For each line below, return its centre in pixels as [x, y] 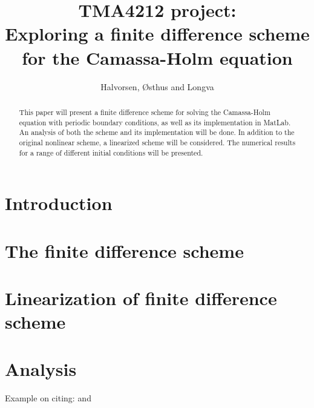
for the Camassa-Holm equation [157, 57]
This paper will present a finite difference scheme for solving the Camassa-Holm [145, 112]
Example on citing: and [48, 398]
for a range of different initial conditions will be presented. [111, 152]
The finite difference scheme [124, 250]
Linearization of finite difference [141, 298]
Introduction [59, 203]
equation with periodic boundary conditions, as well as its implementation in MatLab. [155, 122]
